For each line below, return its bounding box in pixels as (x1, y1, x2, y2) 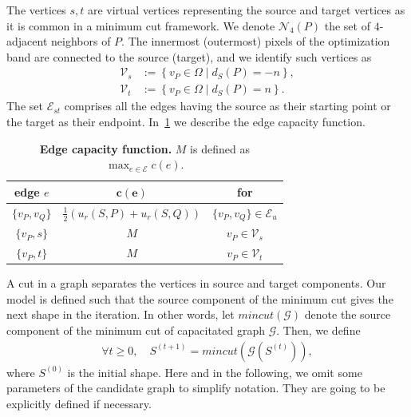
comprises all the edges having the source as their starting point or (64, 97, 391, 114)
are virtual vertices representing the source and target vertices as (87, 2, 405, 18)
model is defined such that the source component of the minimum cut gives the (6, 290, 393, 307)
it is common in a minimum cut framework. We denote (6, 17, 275, 34)
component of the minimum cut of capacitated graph (6, 322, 265, 339)
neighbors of (50, 33, 111, 50)
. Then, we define (276, 322, 361, 339)
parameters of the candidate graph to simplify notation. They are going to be (6, 379, 385, 396)
